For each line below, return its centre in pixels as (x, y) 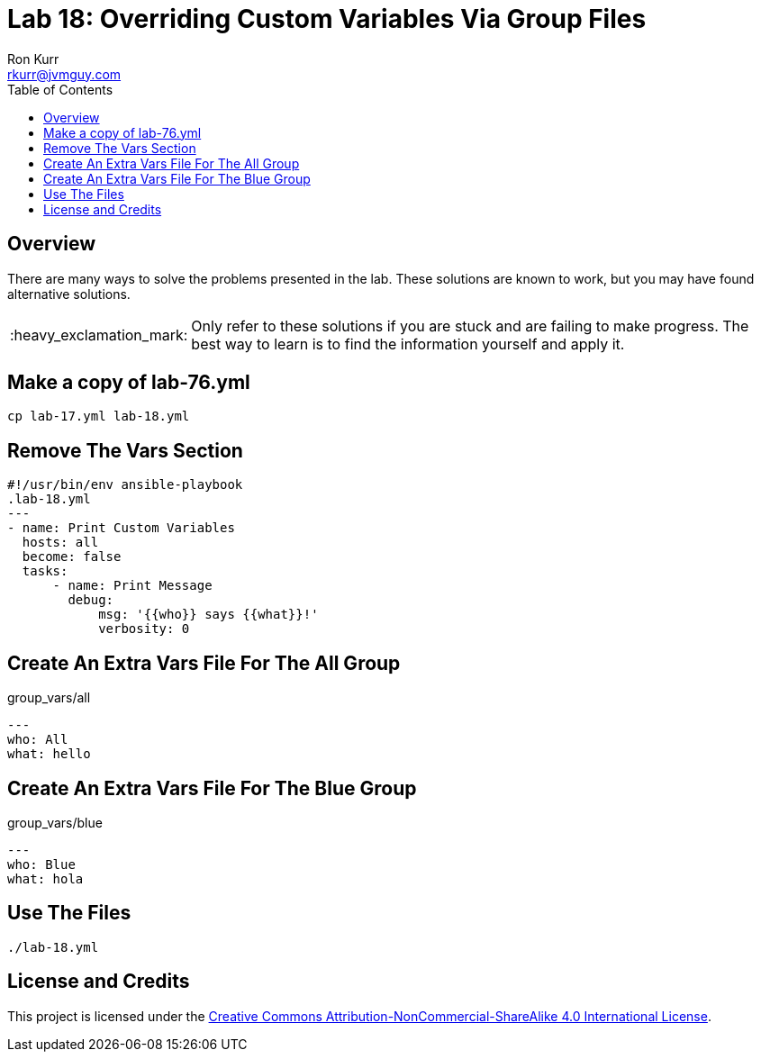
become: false (72, 557)
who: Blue (41, 864)
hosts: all (60, 543)
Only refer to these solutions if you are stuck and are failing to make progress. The (470, 326)
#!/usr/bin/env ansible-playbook (125, 485)
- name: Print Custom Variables (121, 528)
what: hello (49, 754)
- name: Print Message (132, 586)
